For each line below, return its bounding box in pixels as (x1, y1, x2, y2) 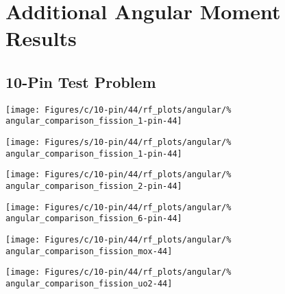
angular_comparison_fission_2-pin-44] (5, 181, 182, 192)
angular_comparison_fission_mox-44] (5, 246, 173, 256)
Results (5, 24, 77, 52)
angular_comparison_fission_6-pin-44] (5, 214, 182, 224)
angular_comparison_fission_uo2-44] (5, 278, 173, 289)
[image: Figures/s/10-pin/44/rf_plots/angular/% (5, 137, 232, 148)
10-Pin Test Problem (5, 71, 156, 92)
